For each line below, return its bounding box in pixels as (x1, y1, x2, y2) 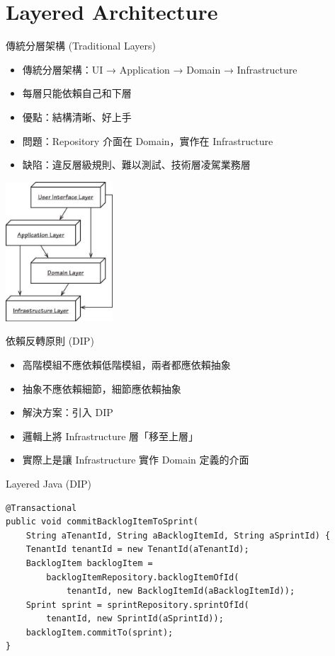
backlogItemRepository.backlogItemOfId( (46, 572, 239, 582)
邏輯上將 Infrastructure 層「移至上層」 (22, 428, 199, 443)
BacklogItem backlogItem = (25, 558, 153, 568)
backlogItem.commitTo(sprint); (25, 627, 174, 638)
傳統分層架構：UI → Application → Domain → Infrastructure (22, 62, 297, 76)
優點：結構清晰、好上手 (22, 109, 132, 124)
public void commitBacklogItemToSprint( (6, 517, 199, 527)
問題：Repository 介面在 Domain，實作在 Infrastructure (22, 133, 273, 148)
